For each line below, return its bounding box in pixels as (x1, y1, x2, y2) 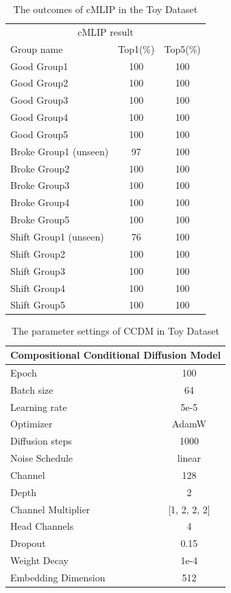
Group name (10, 41, 63, 56)
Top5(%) (164, 41, 201, 56)
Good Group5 (10, 126, 69, 141)
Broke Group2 (10, 161, 70, 175)
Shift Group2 (10, 246, 65, 260)
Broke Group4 (10, 195, 70, 210)
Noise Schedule (10, 451, 73, 465)
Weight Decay (10, 553, 69, 568)
